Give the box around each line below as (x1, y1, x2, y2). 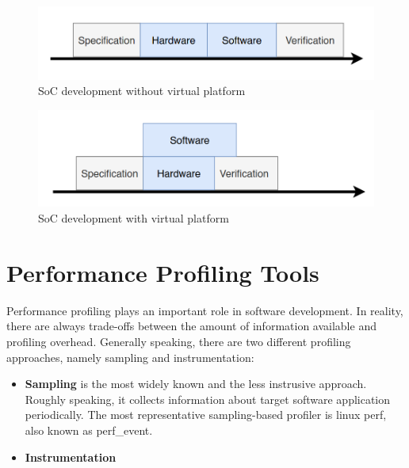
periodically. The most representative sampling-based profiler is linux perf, (25, 406, 387, 423)
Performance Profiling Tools (6, 256, 319, 288)
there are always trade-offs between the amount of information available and (6, 318, 377, 334)
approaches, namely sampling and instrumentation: (6, 348, 254, 365)
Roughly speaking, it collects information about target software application (25, 390, 391, 407)
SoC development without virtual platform (38, 82, 246, 99)
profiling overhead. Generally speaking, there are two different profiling (6, 333, 351, 349)
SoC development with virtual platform (38, 210, 229, 226)
